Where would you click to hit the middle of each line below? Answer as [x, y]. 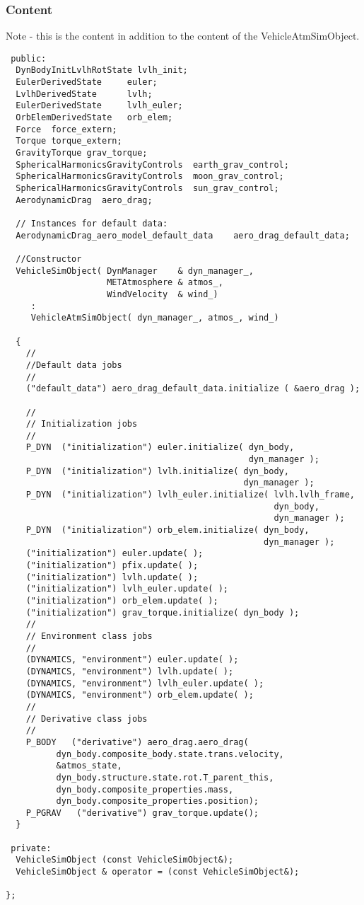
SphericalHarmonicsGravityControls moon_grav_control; [150, 177]
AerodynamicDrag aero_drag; [84, 200]
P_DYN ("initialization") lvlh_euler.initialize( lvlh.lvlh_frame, [190, 495]
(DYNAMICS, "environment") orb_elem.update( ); [140, 695]
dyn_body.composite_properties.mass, [145, 789]
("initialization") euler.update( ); [115, 554]
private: [31, 848]
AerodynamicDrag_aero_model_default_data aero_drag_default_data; [183, 235]
